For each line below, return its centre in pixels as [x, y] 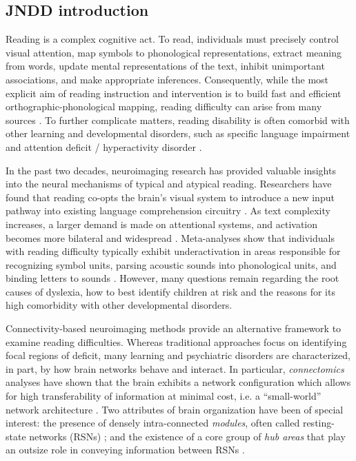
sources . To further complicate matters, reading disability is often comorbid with [178, 120]
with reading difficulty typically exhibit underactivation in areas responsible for [173, 251]
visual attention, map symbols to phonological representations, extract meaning [174, 52]
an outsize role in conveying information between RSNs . [125, 450]
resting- [318, 423]
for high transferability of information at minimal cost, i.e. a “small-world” [164, 396]
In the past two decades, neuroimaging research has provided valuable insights [171, 170]
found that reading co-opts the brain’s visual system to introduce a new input [170, 197]
